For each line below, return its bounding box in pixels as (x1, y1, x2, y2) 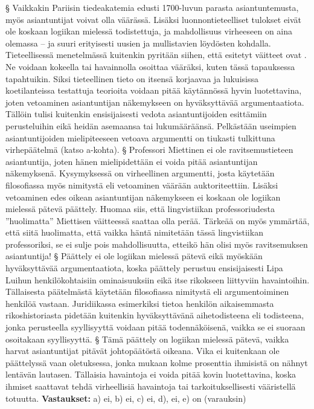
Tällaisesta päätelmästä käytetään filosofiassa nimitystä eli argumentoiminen (5, 285, 289, 298)
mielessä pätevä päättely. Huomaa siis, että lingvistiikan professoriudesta (5, 202, 275, 215)
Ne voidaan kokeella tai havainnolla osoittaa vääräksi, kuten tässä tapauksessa (5, 60, 295, 72)
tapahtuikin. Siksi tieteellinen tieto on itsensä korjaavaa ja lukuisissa (5, 72, 258, 85)
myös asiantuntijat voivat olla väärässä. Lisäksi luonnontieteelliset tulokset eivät (5, 13, 302, 25)
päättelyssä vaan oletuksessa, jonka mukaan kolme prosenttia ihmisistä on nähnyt (5, 356, 308, 369)
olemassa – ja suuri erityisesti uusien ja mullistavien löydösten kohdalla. (5, 36, 271, 49)
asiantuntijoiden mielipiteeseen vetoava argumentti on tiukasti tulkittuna (5, 131, 275, 144)
